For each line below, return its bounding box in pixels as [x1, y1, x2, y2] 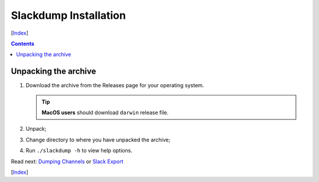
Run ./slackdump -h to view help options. [25, 147, 133, 154]
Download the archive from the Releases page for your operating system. [25, 82, 204, 89]
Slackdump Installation [11, 9, 126, 22]
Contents [11, 40, 35, 47]
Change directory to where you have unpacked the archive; [25, 136, 171, 143]
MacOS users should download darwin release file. [41, 109, 168, 116]
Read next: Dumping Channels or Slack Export [11, 158, 123, 165]
